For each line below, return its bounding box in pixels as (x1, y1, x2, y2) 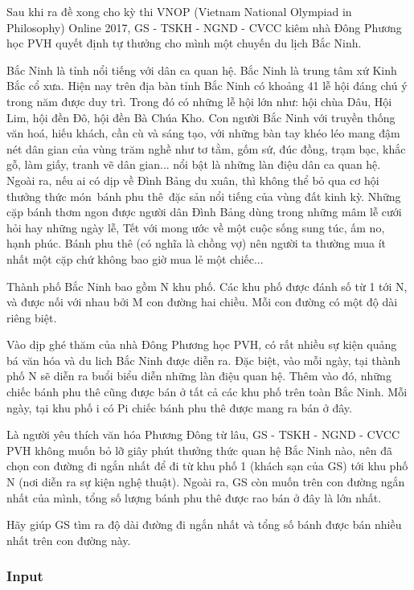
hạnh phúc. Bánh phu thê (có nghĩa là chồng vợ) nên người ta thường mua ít (6, 235, 386, 252)
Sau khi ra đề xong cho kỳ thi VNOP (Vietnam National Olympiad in (6, 3, 352, 19)
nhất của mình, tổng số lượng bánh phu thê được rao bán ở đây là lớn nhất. (6, 489, 382, 506)
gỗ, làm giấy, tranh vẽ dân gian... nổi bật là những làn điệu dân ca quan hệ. (6, 156, 381, 173)
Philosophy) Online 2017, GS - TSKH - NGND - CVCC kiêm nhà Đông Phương (6, 18, 402, 35)
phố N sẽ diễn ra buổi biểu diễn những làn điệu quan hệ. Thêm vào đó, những (6, 367, 391, 384)
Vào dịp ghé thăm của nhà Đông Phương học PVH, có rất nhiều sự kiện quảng (6, 336, 397, 353)
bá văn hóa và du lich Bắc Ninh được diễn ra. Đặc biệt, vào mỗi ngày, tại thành (6, 351, 401, 368)
